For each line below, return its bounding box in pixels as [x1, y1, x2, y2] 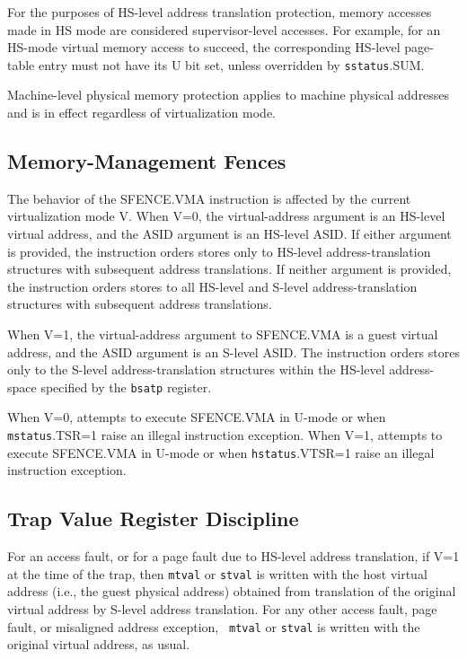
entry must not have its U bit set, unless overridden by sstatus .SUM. [38, 55, 425, 74]
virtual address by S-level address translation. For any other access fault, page [7, 599, 437, 618]
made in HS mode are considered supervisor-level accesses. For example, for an [7, 20, 441, 39]
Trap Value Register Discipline [7, 505, 299, 532]
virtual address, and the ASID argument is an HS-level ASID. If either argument [7, 224, 452, 243]
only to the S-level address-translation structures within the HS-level [7, 360, 385, 379]
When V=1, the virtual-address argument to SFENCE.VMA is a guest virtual [7, 324, 438, 343]
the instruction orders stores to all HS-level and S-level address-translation [7, 277, 418, 295]
